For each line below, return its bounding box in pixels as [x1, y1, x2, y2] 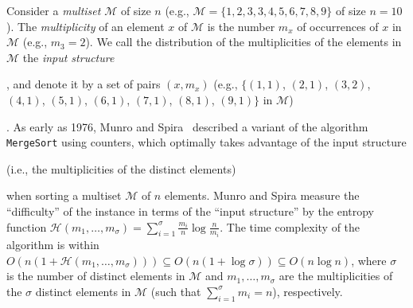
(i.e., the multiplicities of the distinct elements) [6, 160, 236, 177]
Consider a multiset [6, 2, 101, 18]
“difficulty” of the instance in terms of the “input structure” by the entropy [6, 203, 374, 219]
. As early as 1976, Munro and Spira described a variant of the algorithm [6, 118, 368, 135]
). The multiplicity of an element [6, 18, 165, 34]
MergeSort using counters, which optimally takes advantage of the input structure [6, 134, 407, 150]
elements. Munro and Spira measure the [164, 187, 360, 204]
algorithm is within [6, 236, 99, 253]
